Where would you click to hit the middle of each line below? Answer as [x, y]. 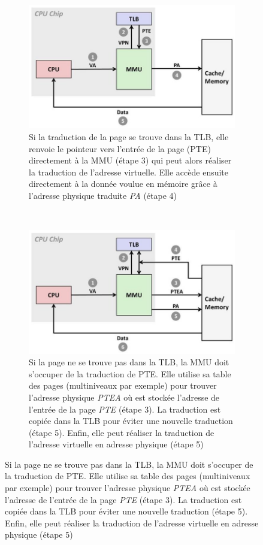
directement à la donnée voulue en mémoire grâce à [123, 184]
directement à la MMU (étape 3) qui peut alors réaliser [130, 160]
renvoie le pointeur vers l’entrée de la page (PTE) [120, 148]
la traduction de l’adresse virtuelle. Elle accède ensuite [129, 172]
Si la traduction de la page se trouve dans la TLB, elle [129, 136]
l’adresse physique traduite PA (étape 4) [103, 195]
